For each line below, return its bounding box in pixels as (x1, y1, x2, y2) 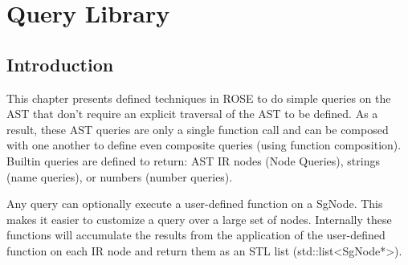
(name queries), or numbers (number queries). (6, 168, 233, 185)
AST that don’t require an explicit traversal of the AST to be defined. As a (6, 105, 378, 122)
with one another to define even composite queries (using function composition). (6, 137, 402, 153)
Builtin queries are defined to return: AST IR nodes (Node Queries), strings (6, 152, 380, 169)
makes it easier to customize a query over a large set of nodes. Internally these (6, 210, 392, 227)
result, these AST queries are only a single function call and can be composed (6, 120, 389, 137)
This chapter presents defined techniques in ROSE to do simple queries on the (6, 89, 391, 106)
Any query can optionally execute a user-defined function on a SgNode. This (6, 195, 383, 212)
